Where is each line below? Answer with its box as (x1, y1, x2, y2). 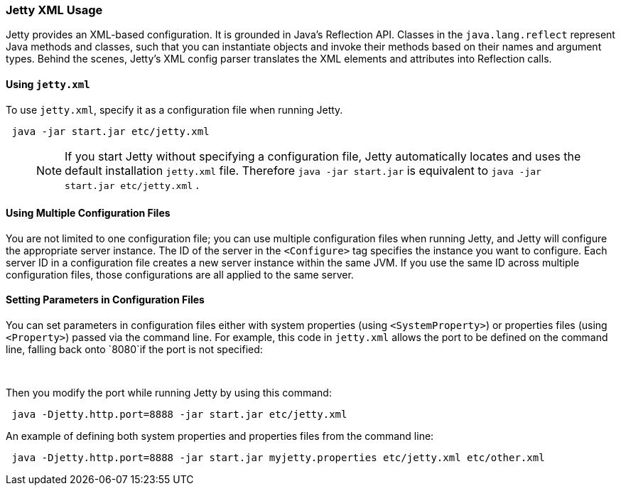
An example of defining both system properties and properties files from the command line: (6, 430, 434, 443)
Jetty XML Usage (6, 3, 103, 17)
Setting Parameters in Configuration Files (6, 293, 205, 306)
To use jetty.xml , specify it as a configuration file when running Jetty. (6, 103, 343, 116)
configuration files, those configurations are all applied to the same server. (6, 268, 354, 281)
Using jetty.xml (6, 77, 90, 90)
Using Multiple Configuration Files (6, 207, 171, 220)
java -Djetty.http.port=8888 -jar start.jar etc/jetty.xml (11, 409, 347, 421)
